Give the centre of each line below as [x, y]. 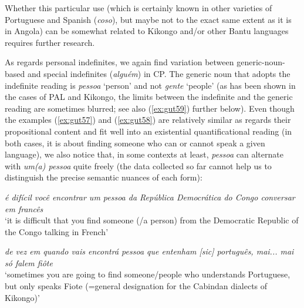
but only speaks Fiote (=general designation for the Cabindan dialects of [136, 286]
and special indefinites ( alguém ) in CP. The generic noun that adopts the [159, 73]
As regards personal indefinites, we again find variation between [119, 62]
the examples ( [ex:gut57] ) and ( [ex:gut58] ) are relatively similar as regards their [148, 120]
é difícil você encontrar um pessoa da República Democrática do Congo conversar [150, 197]
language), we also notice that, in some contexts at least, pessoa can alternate [144, 154]
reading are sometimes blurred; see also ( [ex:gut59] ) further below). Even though [150, 108]
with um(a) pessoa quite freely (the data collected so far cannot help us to [138, 165]
